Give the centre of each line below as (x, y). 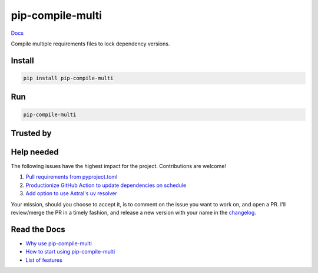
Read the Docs (38, 229)
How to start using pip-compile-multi (70, 252)
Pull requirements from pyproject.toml (72, 177)
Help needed (35, 152)
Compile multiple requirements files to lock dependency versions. (90, 44)
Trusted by (31, 133)
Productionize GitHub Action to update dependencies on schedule (106, 185)
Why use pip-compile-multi (59, 243)
